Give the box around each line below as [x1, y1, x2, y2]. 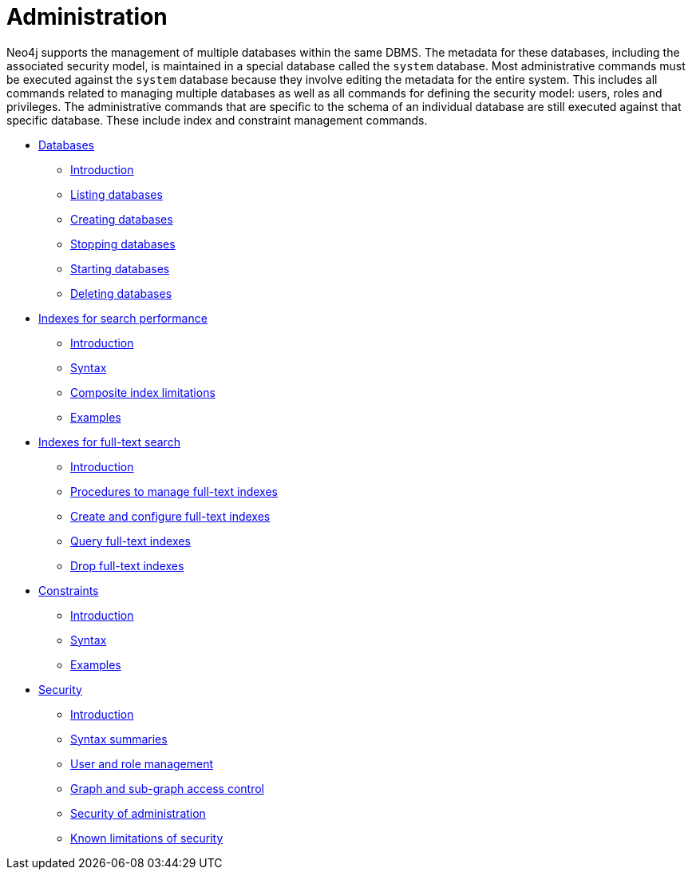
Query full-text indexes [70, 533, 191, 548]
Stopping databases [70, 236, 176, 251]
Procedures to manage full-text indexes [70, 484, 278, 498]
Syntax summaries [70, 731, 168, 746]
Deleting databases [70, 286, 172, 300]
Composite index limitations [70, 385, 216, 399]
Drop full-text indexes [70, 558, 184, 573]
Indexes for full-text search [38, 434, 180, 449]
